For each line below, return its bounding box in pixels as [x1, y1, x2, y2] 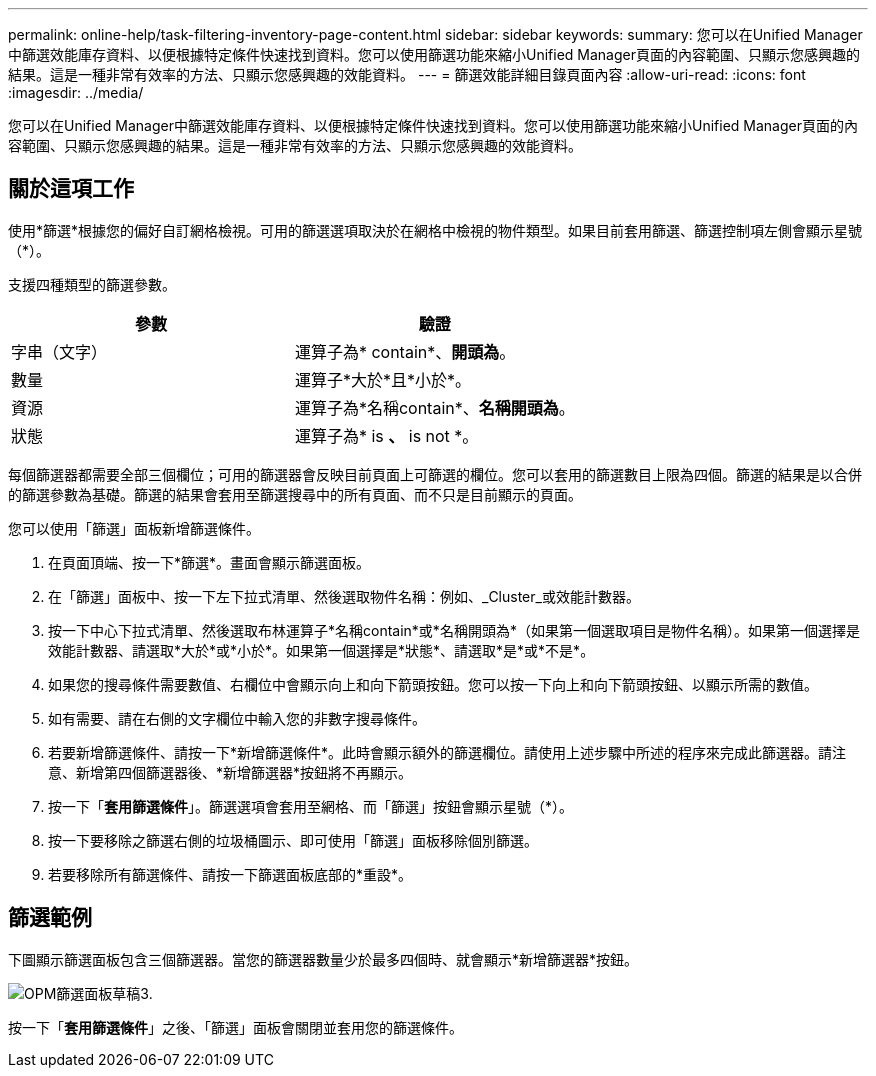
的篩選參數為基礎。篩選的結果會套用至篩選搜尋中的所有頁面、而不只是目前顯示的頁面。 [8, 485, 582, 503]
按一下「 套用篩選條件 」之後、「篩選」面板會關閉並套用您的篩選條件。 [8, 1018, 463, 1036]
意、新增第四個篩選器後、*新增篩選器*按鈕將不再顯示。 [48, 763, 413, 781]
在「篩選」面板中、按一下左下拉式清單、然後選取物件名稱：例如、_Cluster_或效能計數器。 [48, 587, 640, 605]
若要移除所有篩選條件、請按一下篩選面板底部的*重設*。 [48, 865, 413, 883]
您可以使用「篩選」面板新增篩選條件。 [8, 519, 260, 537]
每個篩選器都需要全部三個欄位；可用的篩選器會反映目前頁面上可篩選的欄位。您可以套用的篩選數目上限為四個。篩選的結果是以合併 [8, 465, 862, 483]
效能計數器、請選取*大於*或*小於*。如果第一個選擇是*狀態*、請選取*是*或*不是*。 [48, 641, 595, 659]
